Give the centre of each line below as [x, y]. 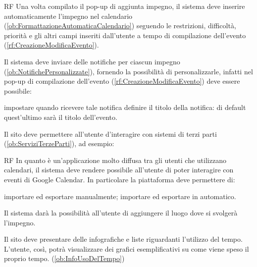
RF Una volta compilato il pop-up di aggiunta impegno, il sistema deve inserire [125, 6]
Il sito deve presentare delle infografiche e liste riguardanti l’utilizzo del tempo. [123, 239]
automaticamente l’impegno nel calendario [68, 16]
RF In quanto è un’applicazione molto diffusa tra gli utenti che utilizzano [115, 160]
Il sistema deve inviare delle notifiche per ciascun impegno [92, 61]
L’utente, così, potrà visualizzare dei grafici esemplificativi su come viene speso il [127, 248]
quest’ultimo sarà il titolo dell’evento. [61, 117]
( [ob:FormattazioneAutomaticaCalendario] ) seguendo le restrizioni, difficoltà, [120, 26]
